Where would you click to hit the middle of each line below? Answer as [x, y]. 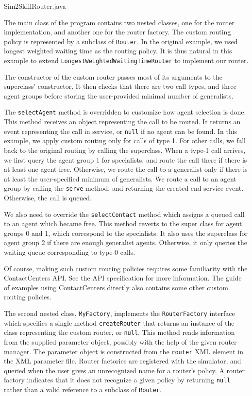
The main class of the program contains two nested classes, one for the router [119, 22]
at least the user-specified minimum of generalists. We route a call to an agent [120, 178]
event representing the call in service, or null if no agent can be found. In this [121, 131]
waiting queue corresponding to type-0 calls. [70, 252]
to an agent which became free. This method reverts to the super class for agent [123, 223]
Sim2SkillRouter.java [35, 6]
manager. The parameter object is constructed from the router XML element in [124, 351]
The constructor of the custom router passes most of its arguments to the [113, 76]
